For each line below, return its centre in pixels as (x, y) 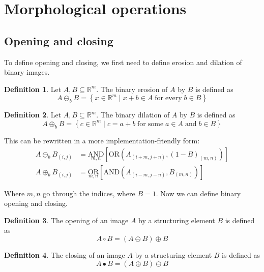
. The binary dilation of (133, 115)
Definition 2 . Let (33, 115)
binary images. (27, 72)
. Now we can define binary (198, 193)
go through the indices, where (89, 193)
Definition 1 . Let (33, 89)
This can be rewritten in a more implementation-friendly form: (102, 140)
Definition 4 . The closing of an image (65, 254)
